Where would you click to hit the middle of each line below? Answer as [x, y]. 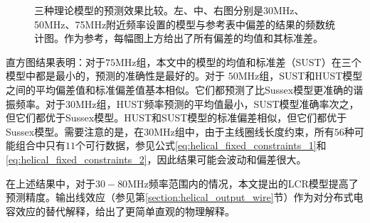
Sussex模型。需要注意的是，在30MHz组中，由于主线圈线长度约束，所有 [170, 131]
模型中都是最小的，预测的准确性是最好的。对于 [115, 76]
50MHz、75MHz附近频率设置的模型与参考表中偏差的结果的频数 [180, 24]
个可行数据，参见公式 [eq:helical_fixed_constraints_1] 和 [201, 145]
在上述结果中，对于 [51, 183]
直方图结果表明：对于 [55, 61]
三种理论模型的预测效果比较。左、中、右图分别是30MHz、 [169, 10]
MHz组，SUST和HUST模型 [300, 76]
